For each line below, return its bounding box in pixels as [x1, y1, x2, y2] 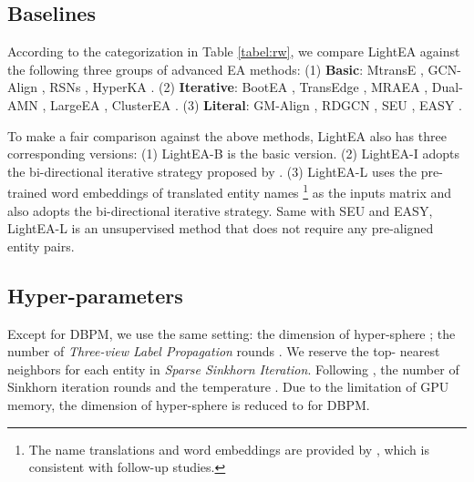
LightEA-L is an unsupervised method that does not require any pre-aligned [7, 219, 434, 238]
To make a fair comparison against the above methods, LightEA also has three [7, 126, 447, 145]
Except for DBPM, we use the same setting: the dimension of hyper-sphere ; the [7, 323, 456, 343]
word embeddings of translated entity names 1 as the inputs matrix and [51, 180, 452, 202]
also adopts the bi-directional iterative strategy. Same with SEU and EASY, [7, 200, 433, 220]
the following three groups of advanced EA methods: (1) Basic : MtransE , [7, 59, 424, 78]
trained [7, 183, 47, 202]
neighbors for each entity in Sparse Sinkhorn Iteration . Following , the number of [7, 359, 459, 378]
